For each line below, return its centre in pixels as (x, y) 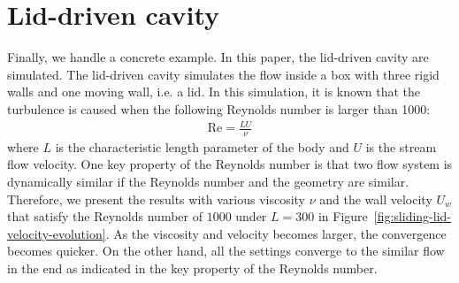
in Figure (343, 216)
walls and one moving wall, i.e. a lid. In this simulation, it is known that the (214, 92)
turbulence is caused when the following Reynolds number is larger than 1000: (219, 108)
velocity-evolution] (57, 233)
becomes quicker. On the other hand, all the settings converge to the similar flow (226, 251)
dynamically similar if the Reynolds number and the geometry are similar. (208, 182)
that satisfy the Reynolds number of (105, 216)
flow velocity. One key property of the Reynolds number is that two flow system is (230, 164)
